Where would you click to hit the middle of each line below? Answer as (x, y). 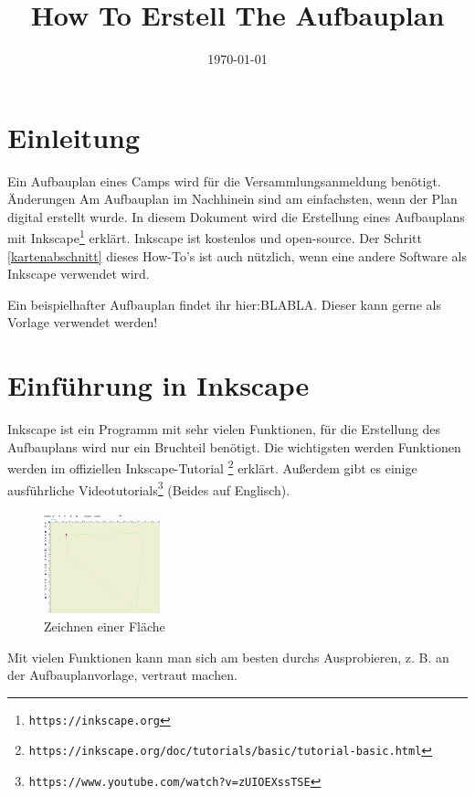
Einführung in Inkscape (158, 385)
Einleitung (74, 137)
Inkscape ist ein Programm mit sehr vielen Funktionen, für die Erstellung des (224, 429)
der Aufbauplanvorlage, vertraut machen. (122, 675)
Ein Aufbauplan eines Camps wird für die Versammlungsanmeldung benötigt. (224, 180)
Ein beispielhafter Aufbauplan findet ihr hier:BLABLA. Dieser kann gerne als (224, 304)
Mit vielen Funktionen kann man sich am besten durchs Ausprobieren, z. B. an (228, 657)
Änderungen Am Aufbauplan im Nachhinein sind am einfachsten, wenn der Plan (232, 199)
